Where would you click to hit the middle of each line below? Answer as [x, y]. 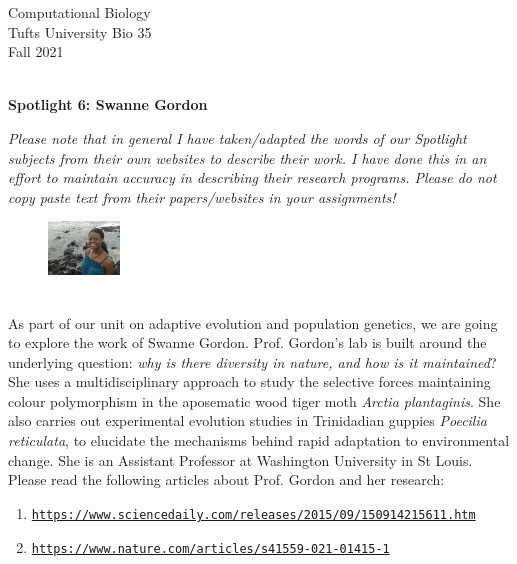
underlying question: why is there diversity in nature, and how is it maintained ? [252, 361]
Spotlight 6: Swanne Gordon [108, 104]
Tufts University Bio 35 [80, 31]
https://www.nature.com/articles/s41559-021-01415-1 [210, 548]
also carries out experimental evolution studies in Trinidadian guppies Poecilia [247, 420]
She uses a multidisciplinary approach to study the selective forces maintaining [249, 381]
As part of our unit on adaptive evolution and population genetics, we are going [253, 322]
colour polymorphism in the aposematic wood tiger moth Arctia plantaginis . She [254, 400]
